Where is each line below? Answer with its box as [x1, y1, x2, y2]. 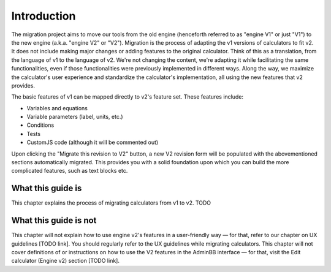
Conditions [26, 121, 55, 129]
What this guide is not [11, 215, 97, 226]
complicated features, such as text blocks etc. [11, 167, 128, 175]
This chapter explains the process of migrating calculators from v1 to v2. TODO [11, 199, 211, 206]
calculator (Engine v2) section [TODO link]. [11, 257, 120, 265]
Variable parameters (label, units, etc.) [26, 113, 123, 121]
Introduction [11, 9, 76, 23]
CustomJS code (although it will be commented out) [26, 138, 159, 146]
